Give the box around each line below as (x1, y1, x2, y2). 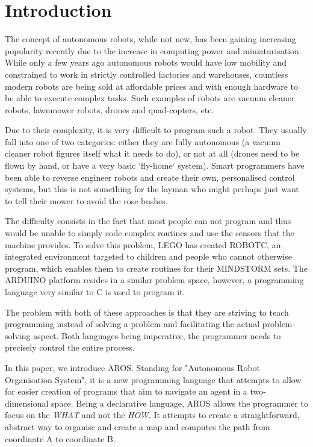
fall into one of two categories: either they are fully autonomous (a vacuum (5, 135, 280, 148)
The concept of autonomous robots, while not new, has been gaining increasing (5, 33, 296, 45)
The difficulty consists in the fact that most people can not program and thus (5, 214, 291, 227)
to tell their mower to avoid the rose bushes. (5, 194, 168, 207)
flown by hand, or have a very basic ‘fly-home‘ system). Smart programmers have (5, 159, 305, 172)
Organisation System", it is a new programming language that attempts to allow (5, 373, 302, 386)
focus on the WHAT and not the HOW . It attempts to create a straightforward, (5, 408, 300, 421)
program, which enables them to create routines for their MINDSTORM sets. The (5, 261, 308, 274)
